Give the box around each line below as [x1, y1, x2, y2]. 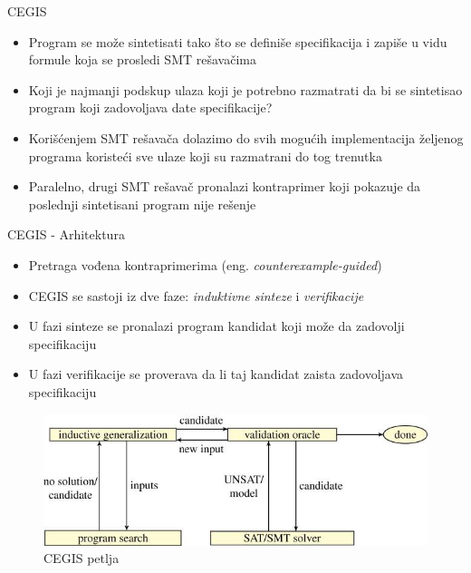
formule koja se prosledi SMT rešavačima [28, 50, 256, 69]
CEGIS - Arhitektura [7, 225, 125, 244]
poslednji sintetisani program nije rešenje [28, 194, 256, 213]
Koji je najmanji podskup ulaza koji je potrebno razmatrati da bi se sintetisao [28, 80, 463, 99]
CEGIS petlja [43, 549, 120, 568]
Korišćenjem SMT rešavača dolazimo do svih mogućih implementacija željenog [28, 128, 464, 147]
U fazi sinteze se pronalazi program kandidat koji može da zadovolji [28, 316, 405, 335]
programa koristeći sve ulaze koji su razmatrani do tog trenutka [28, 146, 382, 165]
